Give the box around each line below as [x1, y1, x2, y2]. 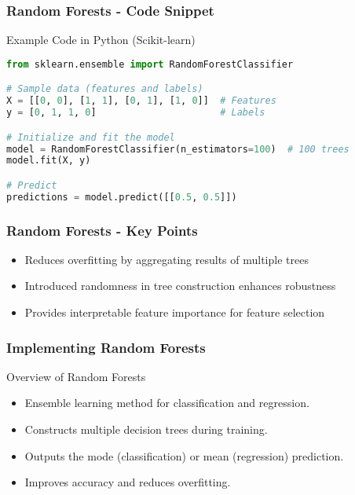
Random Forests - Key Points [6, 220, 198, 240]
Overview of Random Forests [6, 368, 146, 384]
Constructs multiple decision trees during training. [24, 421, 268, 438]
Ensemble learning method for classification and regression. [24, 394, 309, 411]
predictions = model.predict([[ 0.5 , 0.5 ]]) [6, 191, 237, 203]
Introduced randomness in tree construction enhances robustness [24, 277, 336, 294]
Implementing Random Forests [6, 337, 206, 357]
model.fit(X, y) [6, 155, 91, 167]
